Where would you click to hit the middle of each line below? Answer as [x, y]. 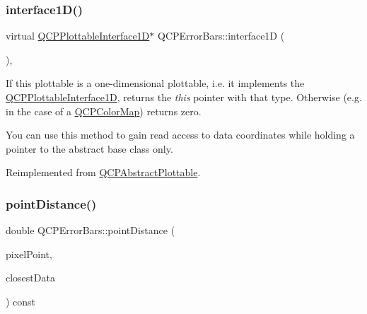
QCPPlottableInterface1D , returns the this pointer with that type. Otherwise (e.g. [184, 97]
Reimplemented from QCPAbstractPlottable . [103, 172]
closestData [30, 278]
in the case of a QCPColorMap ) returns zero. [104, 111]
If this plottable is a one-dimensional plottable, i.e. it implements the [155, 83]
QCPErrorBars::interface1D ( [221, 36]
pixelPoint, [29, 254]
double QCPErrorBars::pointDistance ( [91, 230]
